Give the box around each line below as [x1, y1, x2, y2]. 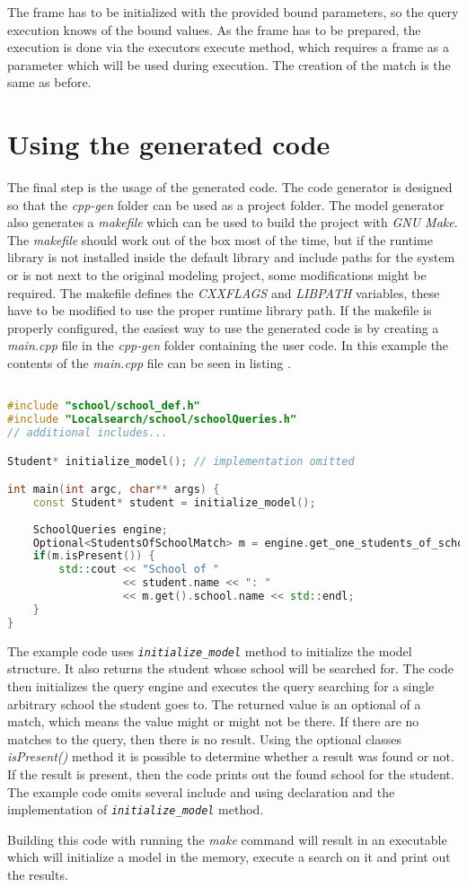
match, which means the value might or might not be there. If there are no [7, 712, 419, 731]
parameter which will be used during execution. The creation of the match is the [7, 55, 451, 74]
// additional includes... [7, 426, 168, 440]
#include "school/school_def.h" [7, 400, 200, 413]
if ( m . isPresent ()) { [32, 549, 155, 563]
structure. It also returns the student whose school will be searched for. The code [7, 659, 454, 678]
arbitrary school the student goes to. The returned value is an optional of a [7, 694, 421, 713]
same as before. [7, 73, 92, 92]
